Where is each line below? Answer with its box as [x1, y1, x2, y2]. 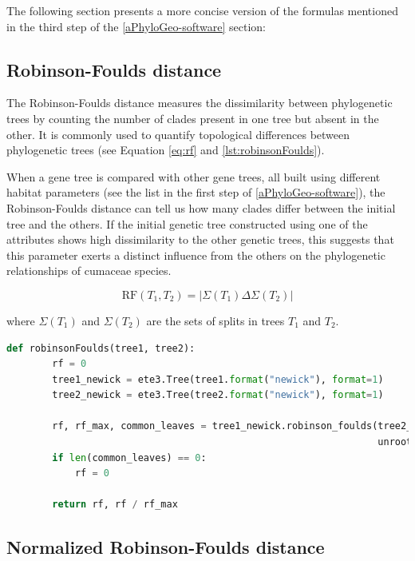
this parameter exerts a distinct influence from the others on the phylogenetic [6, 246, 385, 263]
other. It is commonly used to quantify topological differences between [6, 125, 350, 142]
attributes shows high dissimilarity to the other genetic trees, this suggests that [6, 231, 394, 248]
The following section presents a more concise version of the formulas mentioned [6, 2, 398, 18]
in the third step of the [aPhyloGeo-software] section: [6, 18, 266, 34]
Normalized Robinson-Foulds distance [6, 535, 325, 559]
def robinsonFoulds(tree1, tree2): [6, 342, 196, 354]
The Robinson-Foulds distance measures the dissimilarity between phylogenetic [6, 94, 393, 111]
